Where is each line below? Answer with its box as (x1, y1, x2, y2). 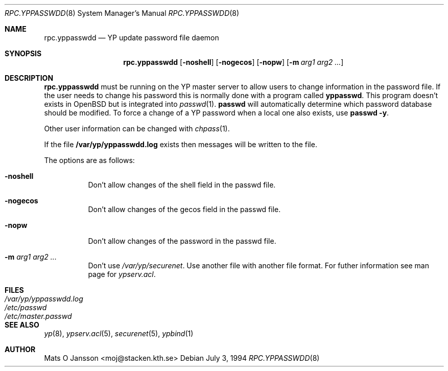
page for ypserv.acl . (88, 270, 156, 279)
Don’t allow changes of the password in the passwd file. (88, 237, 276, 245)
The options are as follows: (44, 156, 135, 165)
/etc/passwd (5, 303, 47, 312)
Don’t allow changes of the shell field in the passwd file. (88, 180, 276, 189)
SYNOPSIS (5, 49, 42, 58)
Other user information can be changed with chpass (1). (44, 124, 230, 133)
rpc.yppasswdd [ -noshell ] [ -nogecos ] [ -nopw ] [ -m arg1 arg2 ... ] (123, 58, 344, 66)
